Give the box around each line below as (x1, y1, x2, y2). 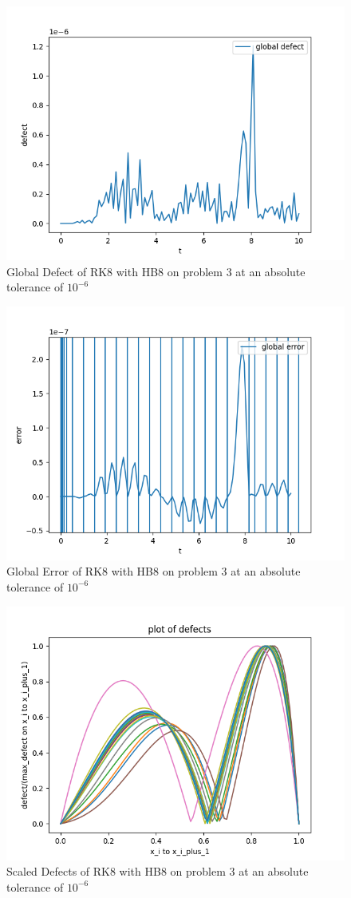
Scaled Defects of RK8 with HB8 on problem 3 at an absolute (6, 863, 309, 880)
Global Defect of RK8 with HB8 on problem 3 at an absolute (6, 263, 306, 279)
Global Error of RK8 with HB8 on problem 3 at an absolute (6, 563, 301, 580)
